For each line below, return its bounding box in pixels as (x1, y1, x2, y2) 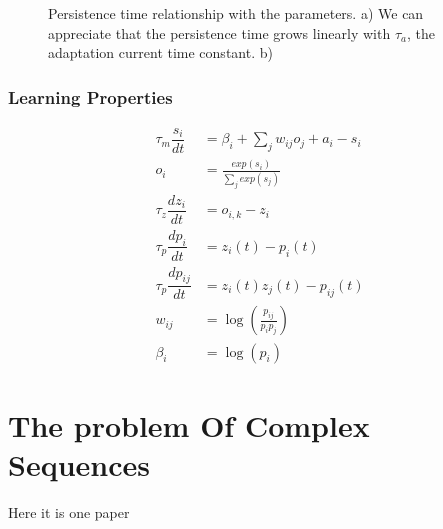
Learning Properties (8, 84, 173, 109)
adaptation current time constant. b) (48, 42, 273, 63)
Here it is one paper (8, 501, 130, 522)
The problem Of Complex (8, 404, 370, 445)
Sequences (8, 443, 150, 484)
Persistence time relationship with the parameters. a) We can (48, 3, 424, 23)
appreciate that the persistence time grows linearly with (48, 22, 391, 43)
